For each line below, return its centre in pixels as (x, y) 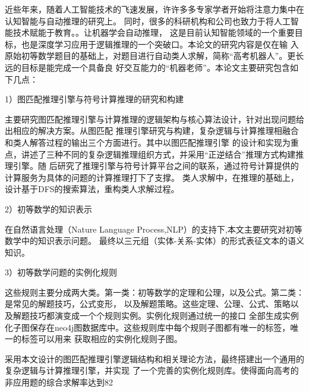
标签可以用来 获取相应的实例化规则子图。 (102, 339)
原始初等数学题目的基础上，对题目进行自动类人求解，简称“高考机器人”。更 (150, 56)
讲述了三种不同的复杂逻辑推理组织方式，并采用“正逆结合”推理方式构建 (158, 154)
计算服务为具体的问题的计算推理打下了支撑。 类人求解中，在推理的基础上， (152, 177)
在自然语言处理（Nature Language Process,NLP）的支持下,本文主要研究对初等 (154, 229)
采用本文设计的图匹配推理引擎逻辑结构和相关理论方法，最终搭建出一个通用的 (154, 358)
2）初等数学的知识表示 (48, 208)
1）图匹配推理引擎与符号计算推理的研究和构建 (94, 99)
